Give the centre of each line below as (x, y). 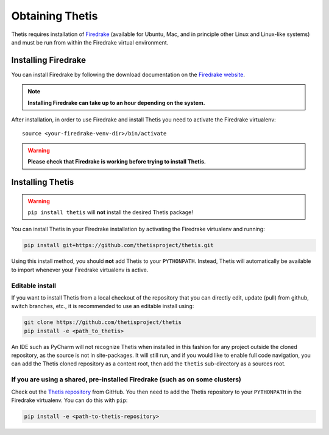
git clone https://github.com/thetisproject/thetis (103, 322)
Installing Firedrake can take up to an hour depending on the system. (116, 102)
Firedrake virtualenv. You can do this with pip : (69, 400)
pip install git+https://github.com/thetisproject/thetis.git (119, 245)
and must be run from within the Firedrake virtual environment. (90, 42)
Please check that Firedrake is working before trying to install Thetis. (117, 162)
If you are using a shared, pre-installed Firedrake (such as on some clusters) (126, 379)
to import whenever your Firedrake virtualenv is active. (80, 270)
